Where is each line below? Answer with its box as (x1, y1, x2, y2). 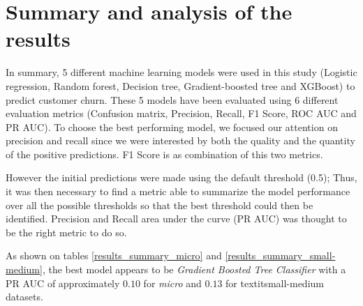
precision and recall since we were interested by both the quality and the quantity (6, 133, 355, 148)
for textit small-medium (225, 275, 324, 290)
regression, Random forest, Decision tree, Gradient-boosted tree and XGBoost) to (6, 78, 355, 93)
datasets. (6, 289, 43, 304)
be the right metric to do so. (6, 224, 127, 239)
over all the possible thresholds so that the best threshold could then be (6, 197, 313, 212)
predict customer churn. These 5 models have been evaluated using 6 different (6, 92, 339, 107)
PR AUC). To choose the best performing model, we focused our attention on (6, 119, 338, 134)
